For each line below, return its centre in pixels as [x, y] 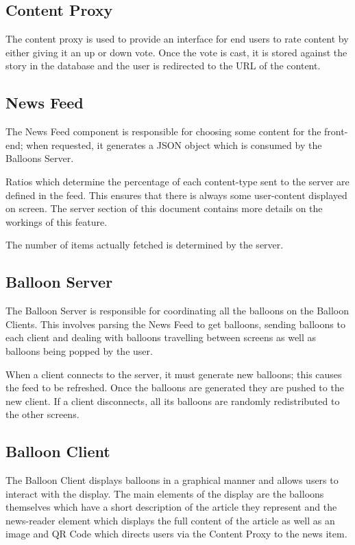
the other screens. [42, 414]
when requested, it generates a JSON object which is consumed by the [174, 144]
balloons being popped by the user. [79, 350]
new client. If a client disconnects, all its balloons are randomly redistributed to [173, 401]
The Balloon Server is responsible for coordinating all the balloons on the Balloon [177, 311]
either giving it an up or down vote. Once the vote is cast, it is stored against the [176, 52]
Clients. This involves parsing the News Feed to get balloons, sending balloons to [175, 324]
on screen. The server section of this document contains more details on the [164, 208]
